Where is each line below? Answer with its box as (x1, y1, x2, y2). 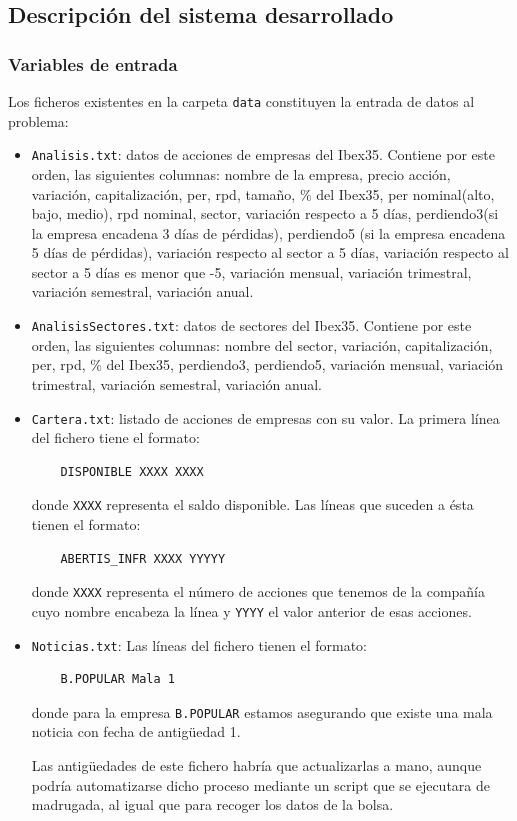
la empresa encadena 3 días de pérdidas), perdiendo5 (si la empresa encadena (31, 222, 506, 243)
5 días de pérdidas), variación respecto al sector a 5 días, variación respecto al (31, 242, 509, 263)
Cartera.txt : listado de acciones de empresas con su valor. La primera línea (31, 407, 500, 428)
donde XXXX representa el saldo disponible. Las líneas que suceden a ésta (31, 494, 474, 515)
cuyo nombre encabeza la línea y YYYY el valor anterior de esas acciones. (31, 600, 472, 621)
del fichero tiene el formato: (31, 427, 200, 448)
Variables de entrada (8, 51, 178, 76)
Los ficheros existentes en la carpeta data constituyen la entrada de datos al (8, 91, 475, 111)
